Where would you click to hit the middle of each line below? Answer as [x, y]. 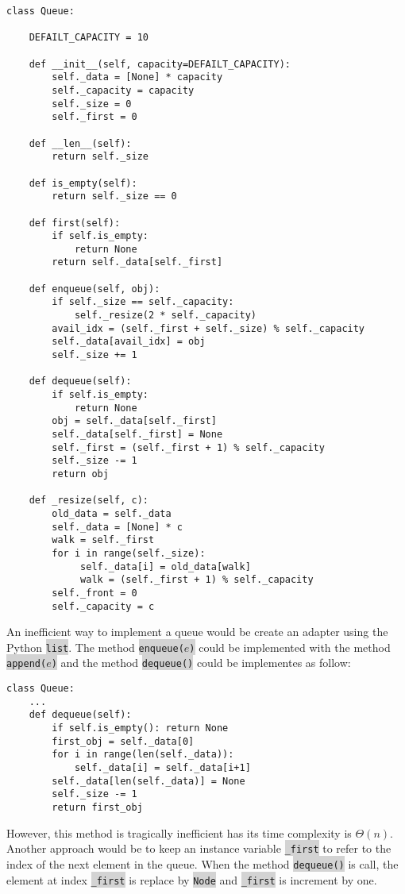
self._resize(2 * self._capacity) [165, 316]
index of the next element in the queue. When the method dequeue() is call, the [202, 863]
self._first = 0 [94, 117]
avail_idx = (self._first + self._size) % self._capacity [208, 328]
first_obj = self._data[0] [123, 741]
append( [27, 664]
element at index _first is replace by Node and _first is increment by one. [192, 879]
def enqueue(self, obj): [94, 289]
